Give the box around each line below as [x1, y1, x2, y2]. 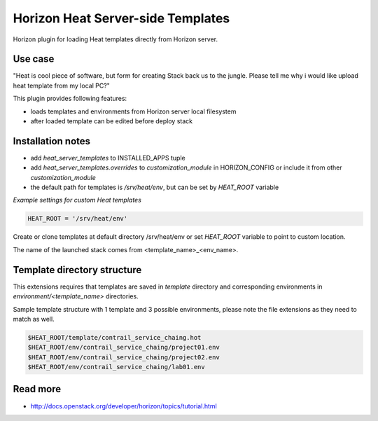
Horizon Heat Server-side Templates [13, 11, 230, 26]
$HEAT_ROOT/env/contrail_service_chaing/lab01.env [27, 363, 206, 371]
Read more [13, 383, 62, 395]
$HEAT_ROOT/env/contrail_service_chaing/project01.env [27, 343, 220, 352]
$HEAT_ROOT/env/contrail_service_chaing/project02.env [27, 353, 220, 361]
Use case [13, 53, 55, 65]
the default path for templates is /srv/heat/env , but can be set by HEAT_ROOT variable [30, 183, 279, 192]
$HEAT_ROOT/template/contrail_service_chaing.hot [27, 333, 202, 341]
